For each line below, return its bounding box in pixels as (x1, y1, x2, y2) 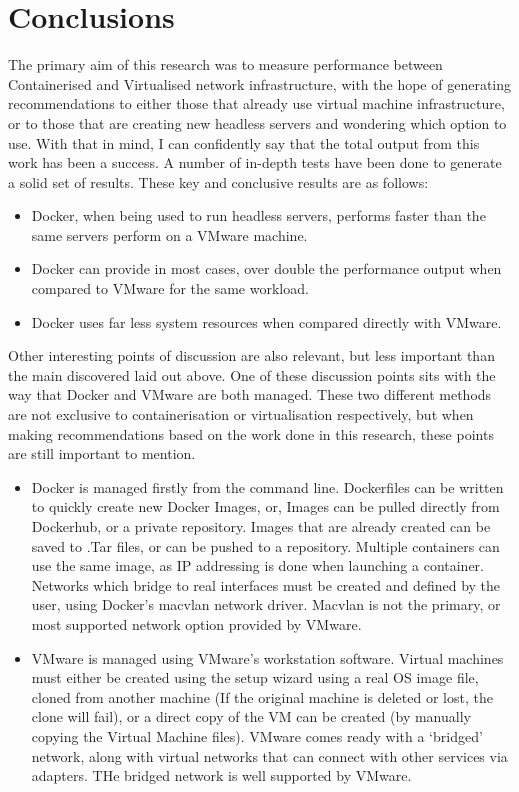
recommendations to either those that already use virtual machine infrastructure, (8, 93, 505, 114)
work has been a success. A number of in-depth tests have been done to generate (8, 152, 502, 173)
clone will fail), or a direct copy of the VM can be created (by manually (31, 706, 471, 727)
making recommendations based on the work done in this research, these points (8, 423, 494, 444)
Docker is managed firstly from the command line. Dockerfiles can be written (31, 476, 504, 497)
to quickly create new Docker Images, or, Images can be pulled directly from (31, 496, 500, 517)
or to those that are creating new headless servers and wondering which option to (8, 112, 507, 133)
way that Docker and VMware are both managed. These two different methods (8, 384, 492, 405)
